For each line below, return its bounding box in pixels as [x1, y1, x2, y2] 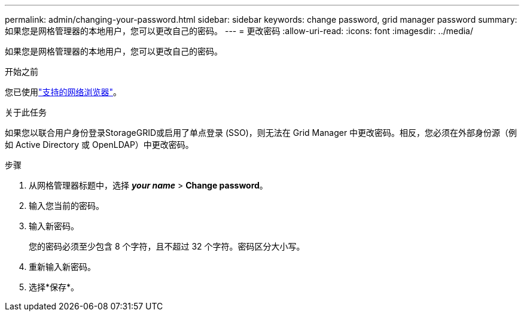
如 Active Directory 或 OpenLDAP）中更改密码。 [5, 139, 194, 150]
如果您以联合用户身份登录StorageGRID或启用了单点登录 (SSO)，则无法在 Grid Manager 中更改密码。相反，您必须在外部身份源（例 [5, 127, 517, 138]
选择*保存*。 [29, 282, 80, 292]
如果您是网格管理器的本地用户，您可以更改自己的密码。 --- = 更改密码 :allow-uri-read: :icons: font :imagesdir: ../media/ [5, 26, 474, 36]
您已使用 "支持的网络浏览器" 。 [5, 87, 122, 97]
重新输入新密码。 [29, 262, 96, 272]
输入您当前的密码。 [29, 200, 104, 211]
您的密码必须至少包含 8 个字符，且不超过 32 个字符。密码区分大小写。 [29, 241, 305, 251]
